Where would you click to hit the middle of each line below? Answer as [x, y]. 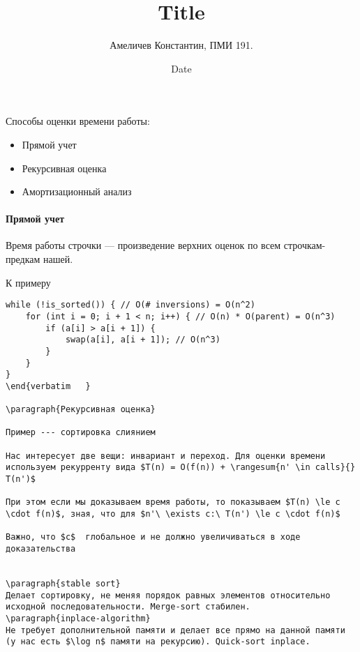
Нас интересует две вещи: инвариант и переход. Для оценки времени [166, 456]
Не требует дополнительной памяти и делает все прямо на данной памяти [175, 630]
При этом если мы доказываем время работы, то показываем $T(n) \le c [173, 502]
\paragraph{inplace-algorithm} [78, 618]
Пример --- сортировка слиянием [81, 433]
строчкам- [305, 245]
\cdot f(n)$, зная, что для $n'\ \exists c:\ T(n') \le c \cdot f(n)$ [173, 514]
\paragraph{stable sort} [63, 584]
